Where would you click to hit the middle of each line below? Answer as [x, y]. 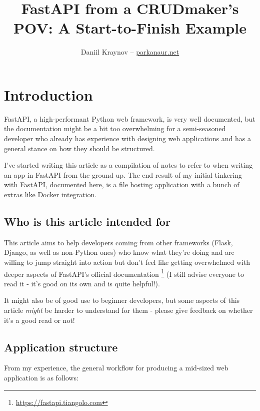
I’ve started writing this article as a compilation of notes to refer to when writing [128, 165]
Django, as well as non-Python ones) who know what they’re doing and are [119, 252]
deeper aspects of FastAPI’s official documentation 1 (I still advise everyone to [124, 273]
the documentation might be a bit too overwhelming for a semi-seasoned [115, 128]
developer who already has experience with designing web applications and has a [127, 138]
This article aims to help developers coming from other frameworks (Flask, [118, 242]
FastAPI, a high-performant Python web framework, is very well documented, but [130, 118]
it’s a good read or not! [39, 320]
